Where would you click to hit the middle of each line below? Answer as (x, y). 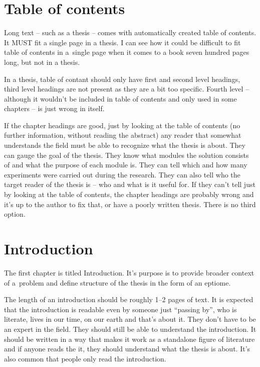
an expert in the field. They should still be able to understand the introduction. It (130, 329)
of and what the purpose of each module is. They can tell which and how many (126, 165)
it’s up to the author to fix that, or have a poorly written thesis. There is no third (130, 204)
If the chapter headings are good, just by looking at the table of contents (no (122, 125)
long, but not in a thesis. (42, 62)
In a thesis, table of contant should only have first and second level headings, (122, 79)
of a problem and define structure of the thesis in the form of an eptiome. (117, 282)
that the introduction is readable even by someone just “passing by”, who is (120, 309)
